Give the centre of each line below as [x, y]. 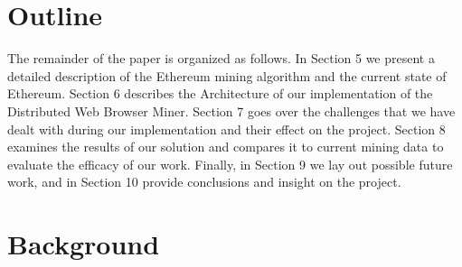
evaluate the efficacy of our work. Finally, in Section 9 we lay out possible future [230, 164]
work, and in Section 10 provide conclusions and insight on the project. [204, 182]
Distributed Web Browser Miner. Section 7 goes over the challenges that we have [231, 110]
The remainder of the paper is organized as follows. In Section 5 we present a [221, 58]
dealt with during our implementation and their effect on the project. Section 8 [226, 129]
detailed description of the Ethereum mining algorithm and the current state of [227, 75]
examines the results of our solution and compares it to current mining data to [226, 147]
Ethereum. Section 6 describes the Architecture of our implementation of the [220, 93]
